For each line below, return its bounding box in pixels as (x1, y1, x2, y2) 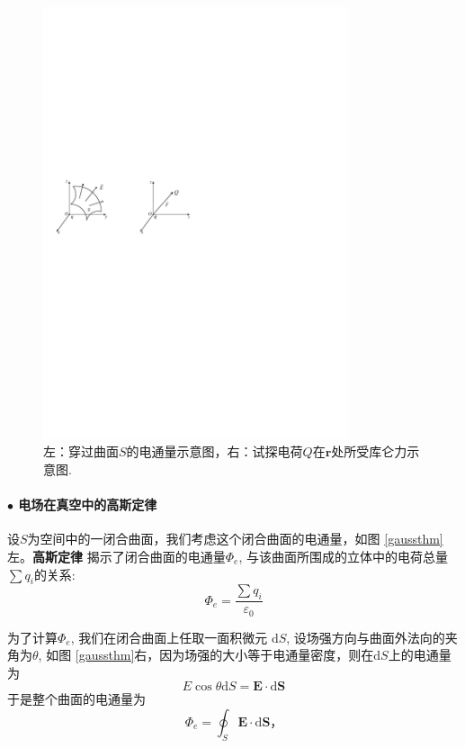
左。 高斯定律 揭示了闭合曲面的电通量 (7, 546, 226, 565)
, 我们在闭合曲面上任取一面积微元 (70, 627, 268, 646)
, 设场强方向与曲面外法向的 (286, 627, 445, 646)
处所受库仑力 (331, 442, 407, 461)
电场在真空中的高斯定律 (18, 495, 157, 514)
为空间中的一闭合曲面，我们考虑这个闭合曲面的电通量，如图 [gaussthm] (27, 529, 443, 548)
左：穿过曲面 (43, 442, 119, 461)
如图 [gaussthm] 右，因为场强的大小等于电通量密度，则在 (46, 645, 374, 664)
